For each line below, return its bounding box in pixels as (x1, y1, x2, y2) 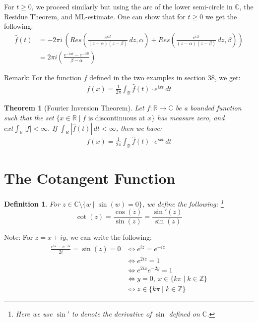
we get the (205, 11, 237, 21)
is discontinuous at (88, 115, 145, 122)
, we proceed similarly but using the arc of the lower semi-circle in (31, 1, 233, 11)
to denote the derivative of (72, 309, 152, 319)
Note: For (4, 232, 33, 242)
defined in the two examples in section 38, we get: (89, 72, 241, 82)
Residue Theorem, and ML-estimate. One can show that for (4, 11, 186, 21)
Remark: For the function (4, 72, 82, 82)
